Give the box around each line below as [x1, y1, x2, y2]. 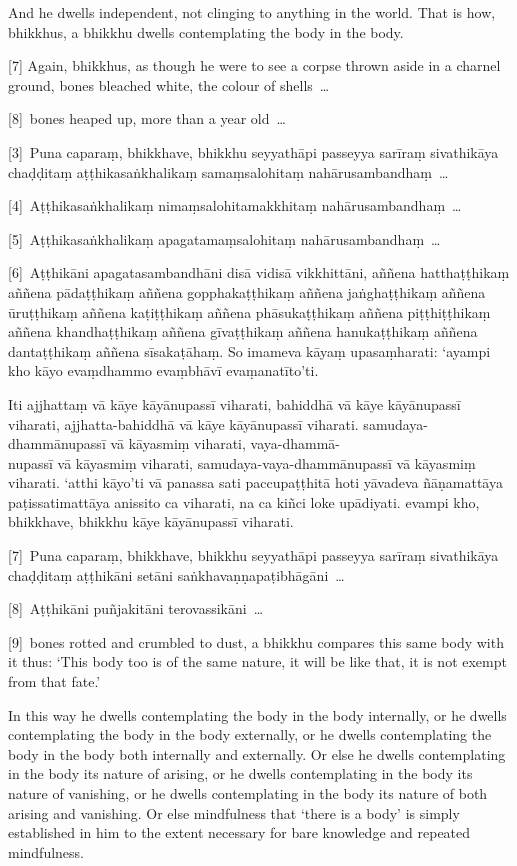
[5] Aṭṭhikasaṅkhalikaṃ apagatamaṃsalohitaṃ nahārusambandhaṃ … [8, 228, 441, 249]
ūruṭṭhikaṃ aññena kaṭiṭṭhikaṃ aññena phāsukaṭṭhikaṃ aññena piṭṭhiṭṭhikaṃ [8, 301, 491, 322]
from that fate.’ [8, 671, 101, 692]
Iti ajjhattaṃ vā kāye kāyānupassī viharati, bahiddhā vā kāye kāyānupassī [8, 393, 461, 414]
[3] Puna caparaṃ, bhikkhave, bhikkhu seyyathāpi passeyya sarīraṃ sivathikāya [8, 141, 499, 162]
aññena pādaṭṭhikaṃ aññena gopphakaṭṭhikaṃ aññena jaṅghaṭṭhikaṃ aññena [8, 281, 486, 302]
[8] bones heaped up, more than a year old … [8, 108, 286, 129]
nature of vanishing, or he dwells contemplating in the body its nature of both [8, 783, 488, 803]
